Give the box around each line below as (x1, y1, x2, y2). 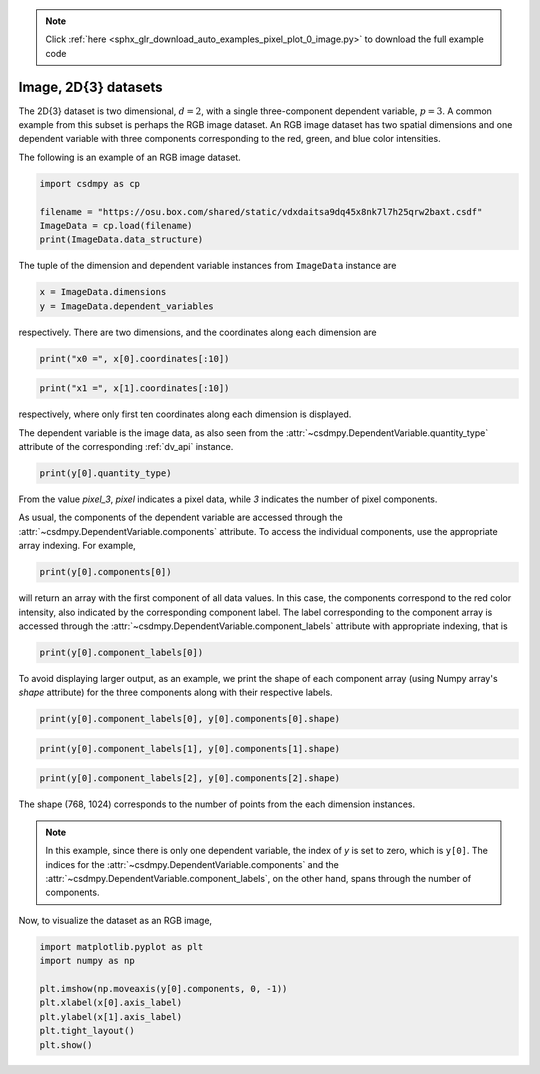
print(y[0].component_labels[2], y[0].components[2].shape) (39, 773, 341, 784)
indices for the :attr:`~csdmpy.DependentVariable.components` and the (45, 858, 340, 870)
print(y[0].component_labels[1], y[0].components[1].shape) (39, 743, 341, 754)
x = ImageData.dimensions (39, 286, 167, 298)
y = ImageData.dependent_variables (39, 300, 214, 312)
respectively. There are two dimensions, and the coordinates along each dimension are (18, 326, 377, 338)
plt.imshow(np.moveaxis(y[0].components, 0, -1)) (39, 983, 288, 994)
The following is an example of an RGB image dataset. (18, 151, 242, 163)
